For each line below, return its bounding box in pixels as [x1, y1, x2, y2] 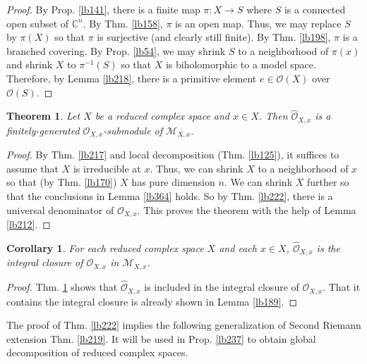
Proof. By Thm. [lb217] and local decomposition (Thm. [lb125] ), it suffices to [6, 147, 339, 162]
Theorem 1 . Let [6, 108, 80, 123]
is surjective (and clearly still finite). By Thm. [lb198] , [97, 30, 331, 44]
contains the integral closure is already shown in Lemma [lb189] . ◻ [6, 294, 298, 308]
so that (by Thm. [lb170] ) [6, 175, 117, 189]
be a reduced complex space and [95, 108, 230, 123]
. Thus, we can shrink [150, 161, 243, 175]
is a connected [284, 2, 346, 16]
